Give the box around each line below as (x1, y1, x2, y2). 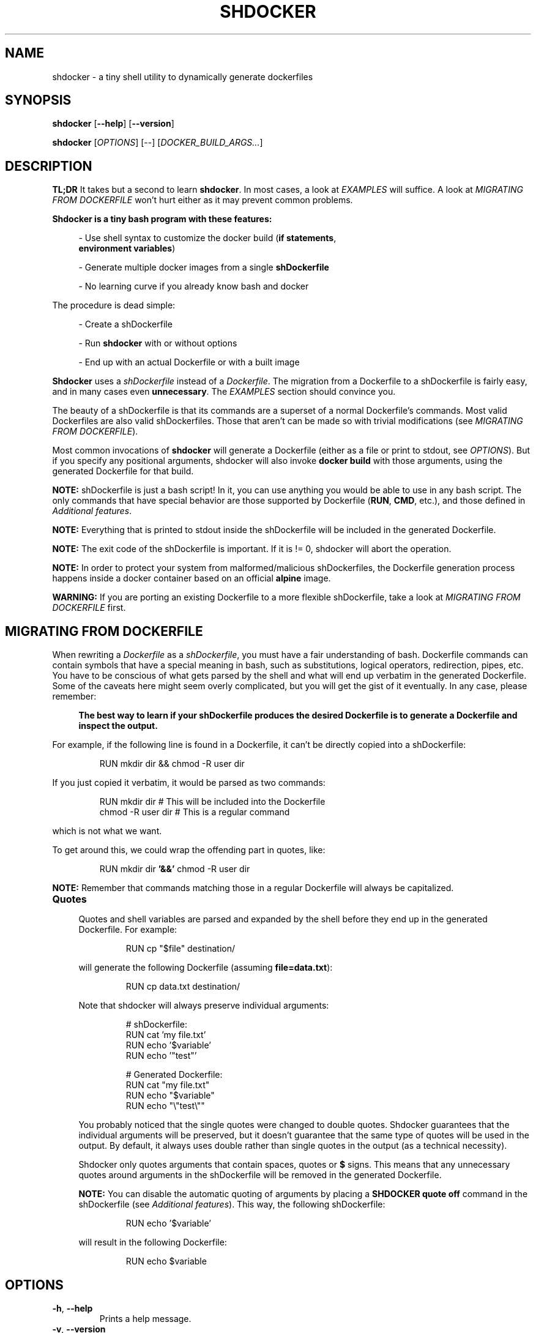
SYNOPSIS (5, 92, 72, 108)
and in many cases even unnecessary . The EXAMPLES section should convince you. (52, 386, 396, 397)
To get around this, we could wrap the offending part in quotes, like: (52, 845, 326, 856)
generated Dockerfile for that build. (52, 466, 194, 477)
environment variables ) (78, 243, 176, 254)
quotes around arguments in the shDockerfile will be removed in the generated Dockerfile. (78, 1170, 442, 1181)
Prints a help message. (99, 1313, 192, 1324)
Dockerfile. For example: (78, 924, 177, 935)
